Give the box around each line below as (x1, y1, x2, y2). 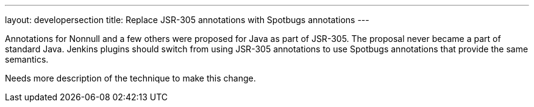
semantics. (5, 54, 49, 64)
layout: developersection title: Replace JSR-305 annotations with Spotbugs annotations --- (5, 15, 369, 25)
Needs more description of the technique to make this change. (5, 73, 256, 83)
